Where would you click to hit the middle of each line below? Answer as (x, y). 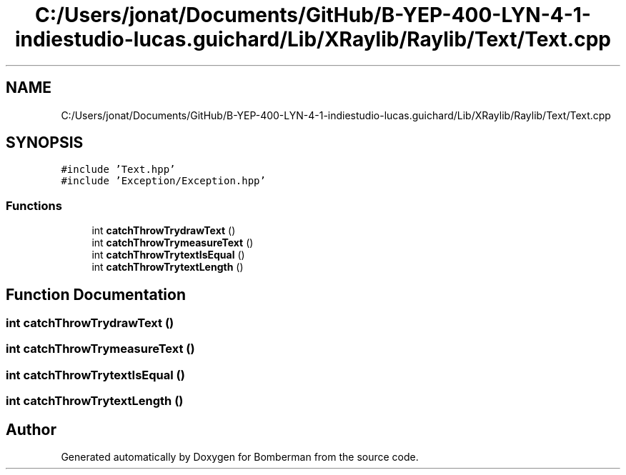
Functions (34, 205)
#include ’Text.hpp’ (118, 170)
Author (31, 429)
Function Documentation (96, 294)
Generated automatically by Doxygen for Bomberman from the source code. (240, 457)
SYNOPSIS (45, 143)
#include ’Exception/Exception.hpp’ (163, 181)
